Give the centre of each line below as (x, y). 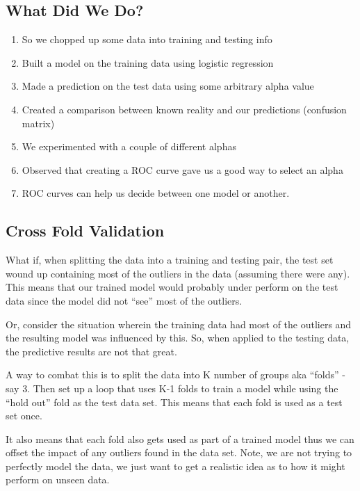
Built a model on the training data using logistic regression (148, 62)
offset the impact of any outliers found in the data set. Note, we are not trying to (179, 452)
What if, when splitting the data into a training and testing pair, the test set (170, 260)
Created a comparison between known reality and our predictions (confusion (184, 109)
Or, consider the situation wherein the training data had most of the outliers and (179, 324)
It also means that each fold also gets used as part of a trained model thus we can (180, 438)
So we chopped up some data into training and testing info (147, 39)
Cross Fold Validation (85, 231)
